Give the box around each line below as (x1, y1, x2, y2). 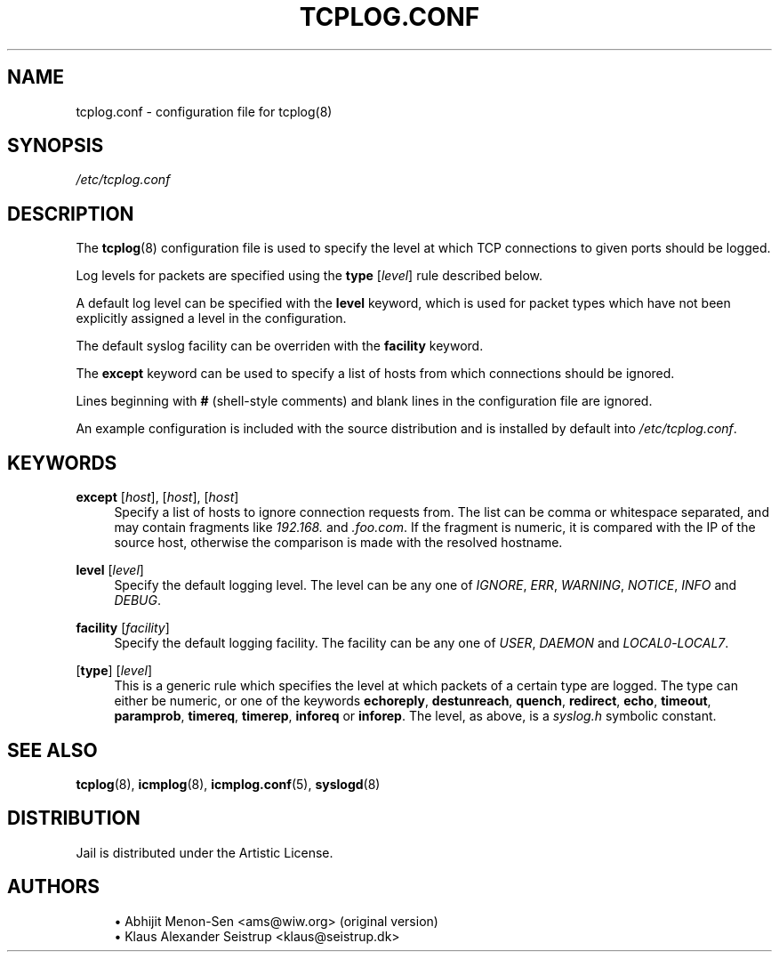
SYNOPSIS (7, 134, 104, 157)
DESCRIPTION (7, 202, 134, 225)
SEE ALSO (7, 738, 98, 762)
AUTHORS (7, 875, 100, 899)
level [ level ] (76, 562, 144, 578)
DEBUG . (114, 592, 161, 608)
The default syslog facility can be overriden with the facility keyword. (76, 338, 484, 354)
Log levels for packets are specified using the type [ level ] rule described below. (76, 268, 543, 284)
